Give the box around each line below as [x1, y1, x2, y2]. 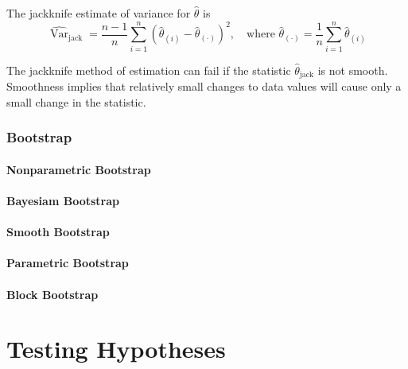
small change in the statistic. [6, 93, 146, 110]
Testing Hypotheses [6, 332, 226, 365]
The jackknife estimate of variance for [6, 5, 191, 21]
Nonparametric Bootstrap [6, 161, 151, 177]
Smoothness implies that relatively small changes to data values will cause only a [6, 78, 402, 95]
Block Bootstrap [6, 285, 99, 302]
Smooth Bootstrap [6, 223, 110, 240]
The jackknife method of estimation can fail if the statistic [6, 61, 291, 78]
